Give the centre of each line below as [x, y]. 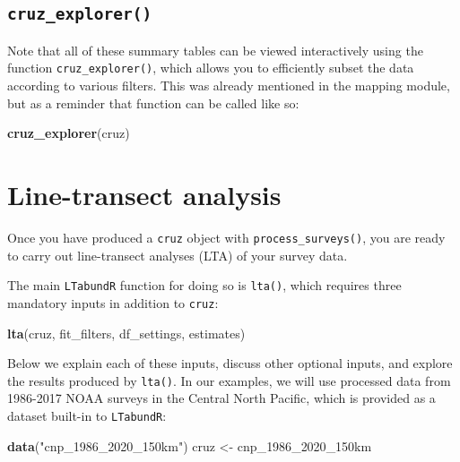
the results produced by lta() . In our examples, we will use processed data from [229, 380]
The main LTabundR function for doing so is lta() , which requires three [204, 285]
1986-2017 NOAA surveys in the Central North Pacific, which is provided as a [221, 398]
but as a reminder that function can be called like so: [153, 103]
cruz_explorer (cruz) [69, 133]
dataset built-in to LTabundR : [87, 415]
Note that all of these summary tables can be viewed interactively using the [215, 50]
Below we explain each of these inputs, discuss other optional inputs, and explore [230, 363]
